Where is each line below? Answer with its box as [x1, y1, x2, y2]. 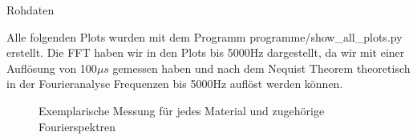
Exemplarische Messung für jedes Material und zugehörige [38, 102, 325, 118]
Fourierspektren [38, 118, 116, 134]
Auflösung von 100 [6, 59, 97, 76]
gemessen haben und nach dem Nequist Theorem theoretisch [112, 59, 411, 76]
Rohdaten [6, 2, 55, 18]
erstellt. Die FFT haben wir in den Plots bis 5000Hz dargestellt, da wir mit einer [6, 44, 405, 61]
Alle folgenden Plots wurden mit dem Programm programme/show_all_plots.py [6, 28, 403, 45]
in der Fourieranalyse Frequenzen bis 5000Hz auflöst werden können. [6, 75, 343, 92]
